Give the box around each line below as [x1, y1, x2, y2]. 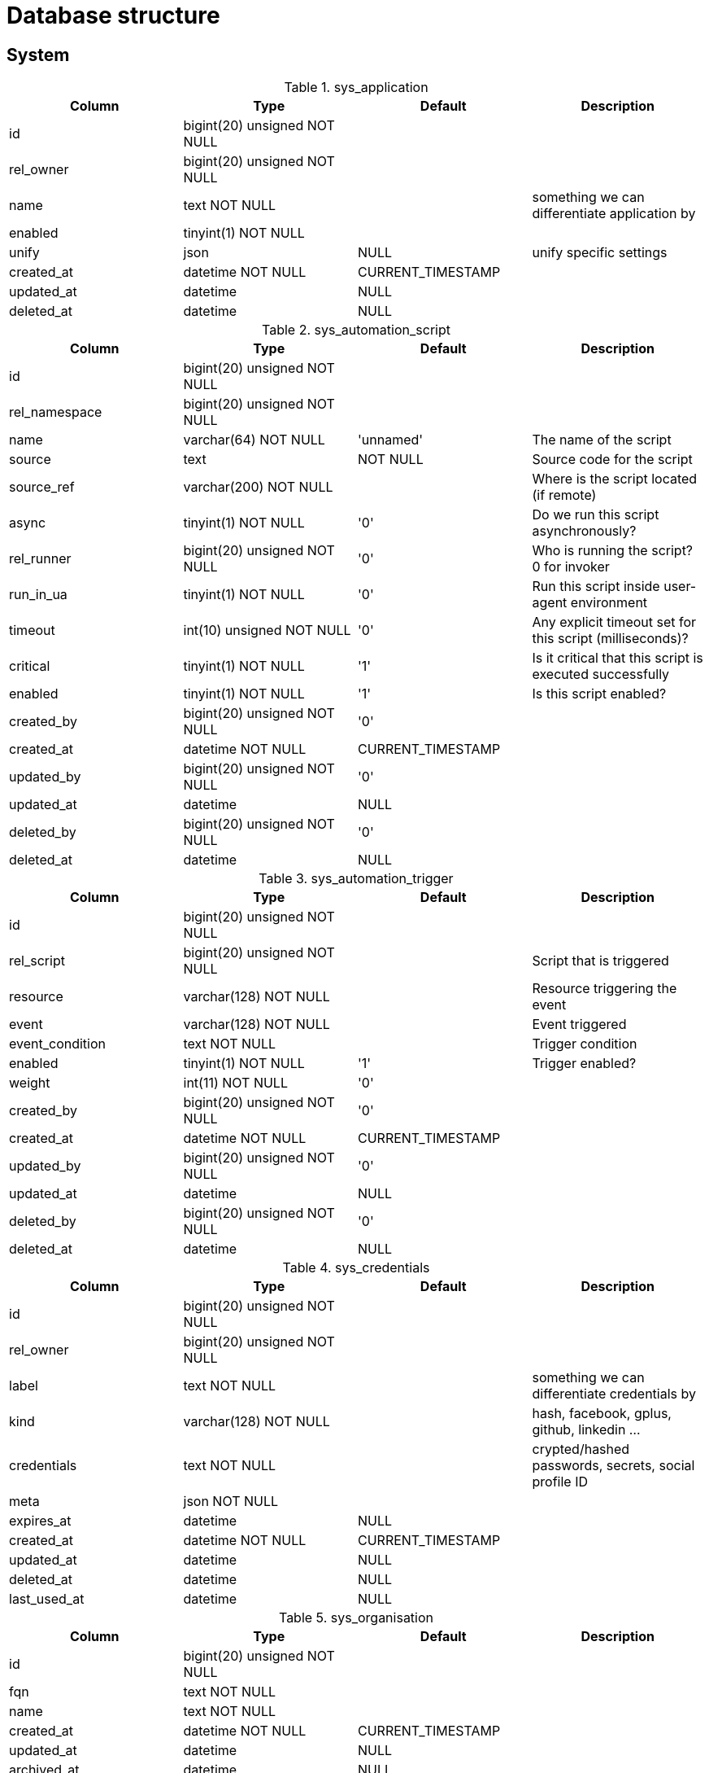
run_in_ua [9, 586, 67, 603]
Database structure [7, 2, 220, 29]
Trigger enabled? [532, 1055, 637, 1072]
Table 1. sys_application [284, 79, 428, 96]
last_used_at [9, 1591, 85, 1608]
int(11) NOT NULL [183, 1075, 288, 1092]
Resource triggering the [532, 980, 677, 997]
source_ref [9, 479, 75, 496]
